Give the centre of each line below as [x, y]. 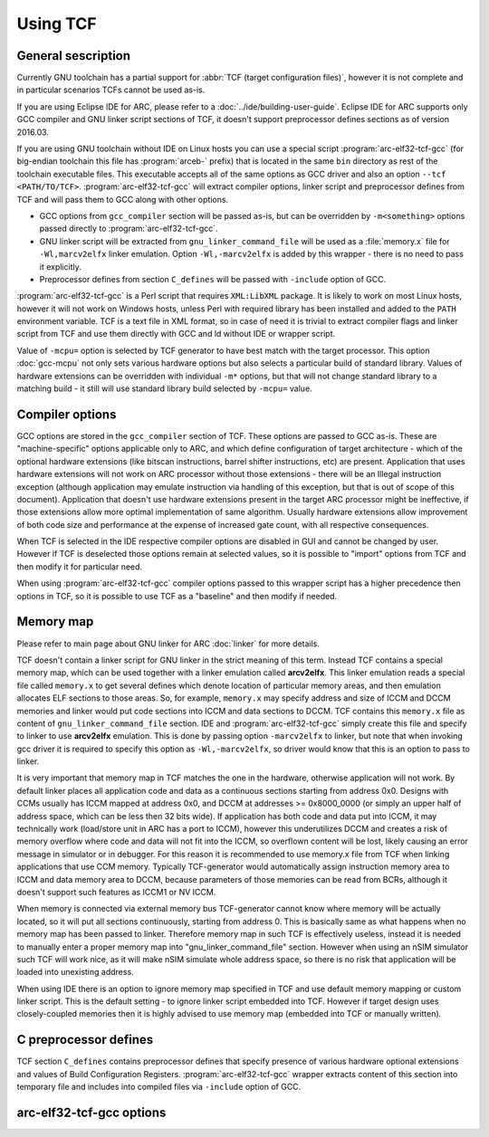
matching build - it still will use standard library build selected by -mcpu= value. [164, 388]
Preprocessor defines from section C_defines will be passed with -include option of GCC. [213, 279]
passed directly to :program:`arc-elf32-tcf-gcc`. [129, 229]
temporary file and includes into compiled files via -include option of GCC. [159, 1087]
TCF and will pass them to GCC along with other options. [123, 199]
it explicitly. [60, 266]
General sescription [74, 56]
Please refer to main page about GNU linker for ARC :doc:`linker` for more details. [168, 644]
